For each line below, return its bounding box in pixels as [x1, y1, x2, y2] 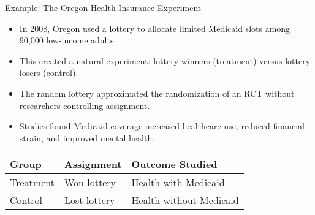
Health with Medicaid [131, 175, 225, 190]
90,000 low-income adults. [19, 34, 116, 47]
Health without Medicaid [131, 193, 239, 208]
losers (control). [19, 66, 78, 79]
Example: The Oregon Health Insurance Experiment [5, 1, 202, 13]
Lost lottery [64, 193, 115, 208]
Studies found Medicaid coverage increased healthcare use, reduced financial [19, 119, 305, 132]
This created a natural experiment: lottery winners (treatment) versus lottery [19, 54, 311, 67]
